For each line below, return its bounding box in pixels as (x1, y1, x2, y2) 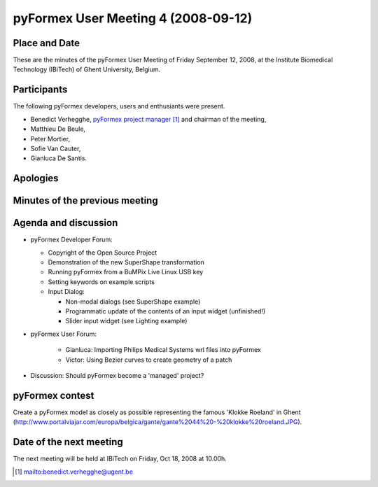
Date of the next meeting (13, 436, 124, 448)
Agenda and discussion (13, 217, 118, 229)
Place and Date (13, 37, 80, 49)
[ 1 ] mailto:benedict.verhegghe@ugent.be (15, 467, 133, 476)
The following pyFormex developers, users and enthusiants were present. (13, 102, 225, 111)
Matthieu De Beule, (30, 125, 86, 133)
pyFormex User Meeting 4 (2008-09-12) (13, 10, 253, 26)
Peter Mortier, (30, 134, 70, 143)
